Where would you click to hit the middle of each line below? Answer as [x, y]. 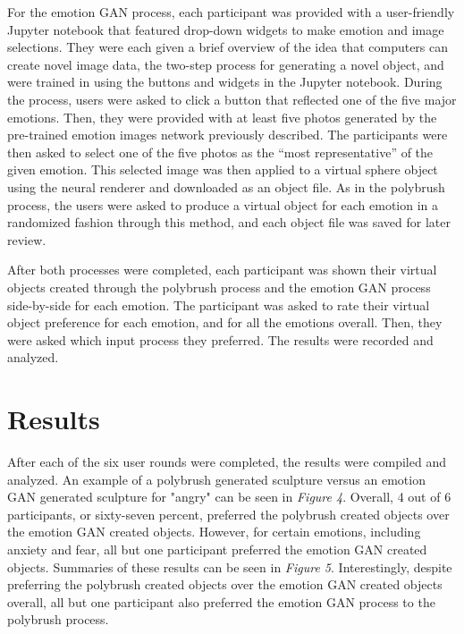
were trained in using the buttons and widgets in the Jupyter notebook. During [225, 82]
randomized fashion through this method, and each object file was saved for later [229, 222]
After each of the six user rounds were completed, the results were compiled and [227, 461]
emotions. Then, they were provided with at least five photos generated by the [222, 117]
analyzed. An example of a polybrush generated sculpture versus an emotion [216, 479]
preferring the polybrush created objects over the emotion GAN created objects [225, 584]
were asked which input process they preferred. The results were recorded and [220, 339]
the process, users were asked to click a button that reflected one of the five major [232, 99]
